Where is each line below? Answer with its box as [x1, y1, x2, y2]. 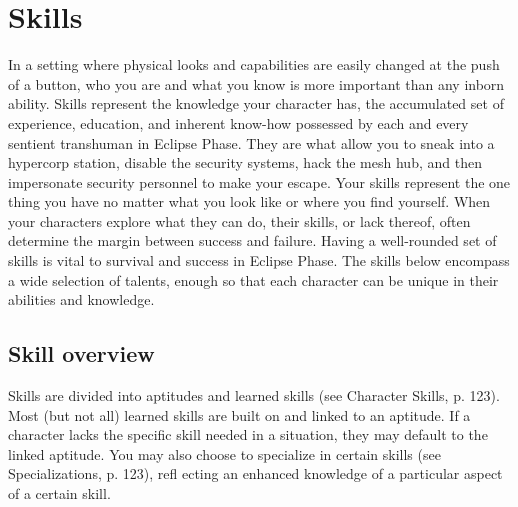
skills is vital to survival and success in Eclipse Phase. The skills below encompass [8, 250, 510, 271]
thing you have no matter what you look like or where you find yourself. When [8, 191, 491, 212]
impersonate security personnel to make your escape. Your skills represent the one [8, 171, 511, 192]
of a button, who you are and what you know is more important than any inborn [8, 73, 505, 94]
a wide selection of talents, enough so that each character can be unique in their [8, 269, 499, 290]
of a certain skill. [8, 483, 111, 504]
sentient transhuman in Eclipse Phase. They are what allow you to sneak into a [8, 132, 495, 153]
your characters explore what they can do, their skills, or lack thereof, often [8, 210, 471, 231]
